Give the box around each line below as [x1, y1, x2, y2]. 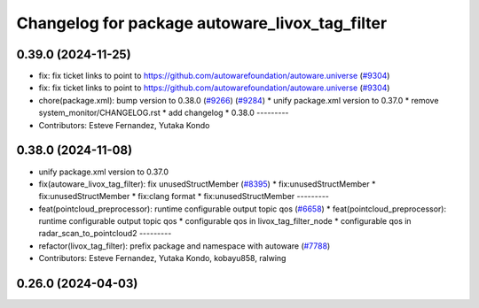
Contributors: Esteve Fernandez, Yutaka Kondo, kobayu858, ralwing [38, 253, 287, 264]
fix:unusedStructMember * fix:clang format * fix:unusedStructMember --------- [38, 191, 330, 202]
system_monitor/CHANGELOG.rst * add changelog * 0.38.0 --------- [38, 107, 289, 119]
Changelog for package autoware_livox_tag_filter [16, 13, 388, 33]
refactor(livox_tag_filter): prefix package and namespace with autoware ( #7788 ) [38, 240, 331, 251]
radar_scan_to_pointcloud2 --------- [38, 228, 172, 239]
